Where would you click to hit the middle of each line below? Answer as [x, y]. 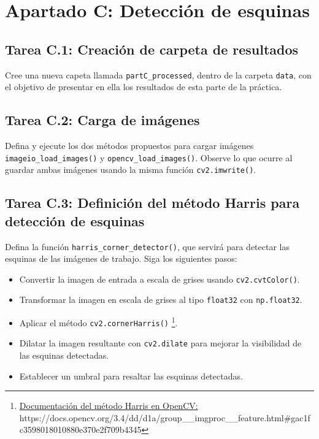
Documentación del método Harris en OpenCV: [109, 406]
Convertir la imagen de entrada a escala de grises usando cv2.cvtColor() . [159, 279]
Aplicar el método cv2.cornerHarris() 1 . [98, 322]
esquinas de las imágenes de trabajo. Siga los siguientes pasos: [121, 258]
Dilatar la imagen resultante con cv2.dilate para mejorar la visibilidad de [160, 343]
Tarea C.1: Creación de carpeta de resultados [152, 49]
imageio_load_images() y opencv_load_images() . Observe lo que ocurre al [149, 157]
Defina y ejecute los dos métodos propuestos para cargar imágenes [129, 146]
